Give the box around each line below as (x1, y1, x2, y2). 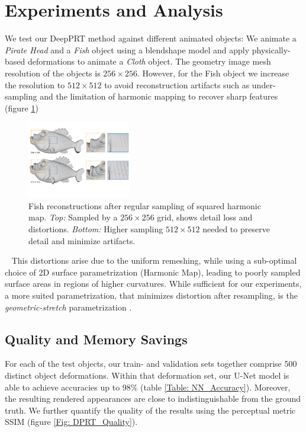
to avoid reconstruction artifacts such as (104, 78, 250, 91)
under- (252, 78, 276, 91)
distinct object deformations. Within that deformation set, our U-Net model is (5, 369, 289, 382)
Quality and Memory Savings (5, 329, 188, 348)
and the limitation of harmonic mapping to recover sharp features (40, 90, 278, 103)
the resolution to (5, 78, 65, 91)
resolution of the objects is (5, 66, 101, 79)
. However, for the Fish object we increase (137, 66, 289, 79)
